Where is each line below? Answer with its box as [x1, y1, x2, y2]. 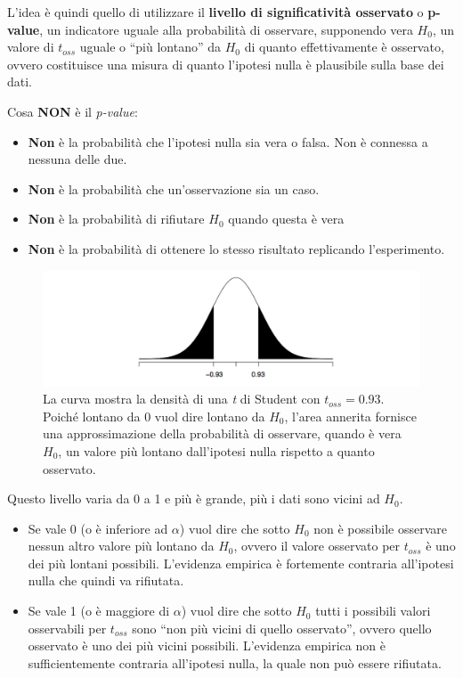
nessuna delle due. [28, 150, 127, 168]
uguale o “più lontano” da [79, 37, 222, 56]
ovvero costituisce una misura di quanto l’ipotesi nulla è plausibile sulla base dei [7, 54, 444, 73]
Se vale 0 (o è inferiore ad [28, 519, 168, 537]
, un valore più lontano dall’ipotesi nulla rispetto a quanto [58, 441, 375, 460]
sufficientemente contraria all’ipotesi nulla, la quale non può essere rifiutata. [28, 653, 442, 672]
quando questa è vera [228, 209, 345, 228]
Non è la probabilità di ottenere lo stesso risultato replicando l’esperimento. [28, 239, 445, 257]
